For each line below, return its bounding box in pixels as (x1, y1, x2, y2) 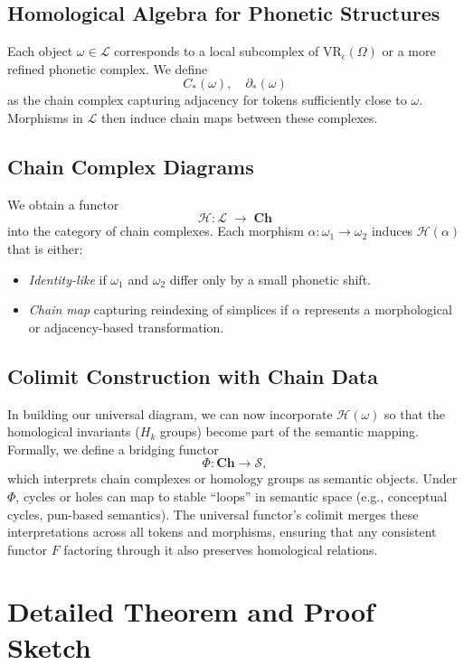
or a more (382, 42, 436, 61)
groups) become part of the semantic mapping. (159, 422, 419, 441)
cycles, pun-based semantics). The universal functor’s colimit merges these (7, 504, 419, 523)
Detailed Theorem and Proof (7, 593, 374, 630)
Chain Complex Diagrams (7, 152, 254, 180)
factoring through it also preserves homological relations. (63, 539, 378, 558)
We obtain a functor (7, 194, 119, 213)
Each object (7, 42, 73, 61)
